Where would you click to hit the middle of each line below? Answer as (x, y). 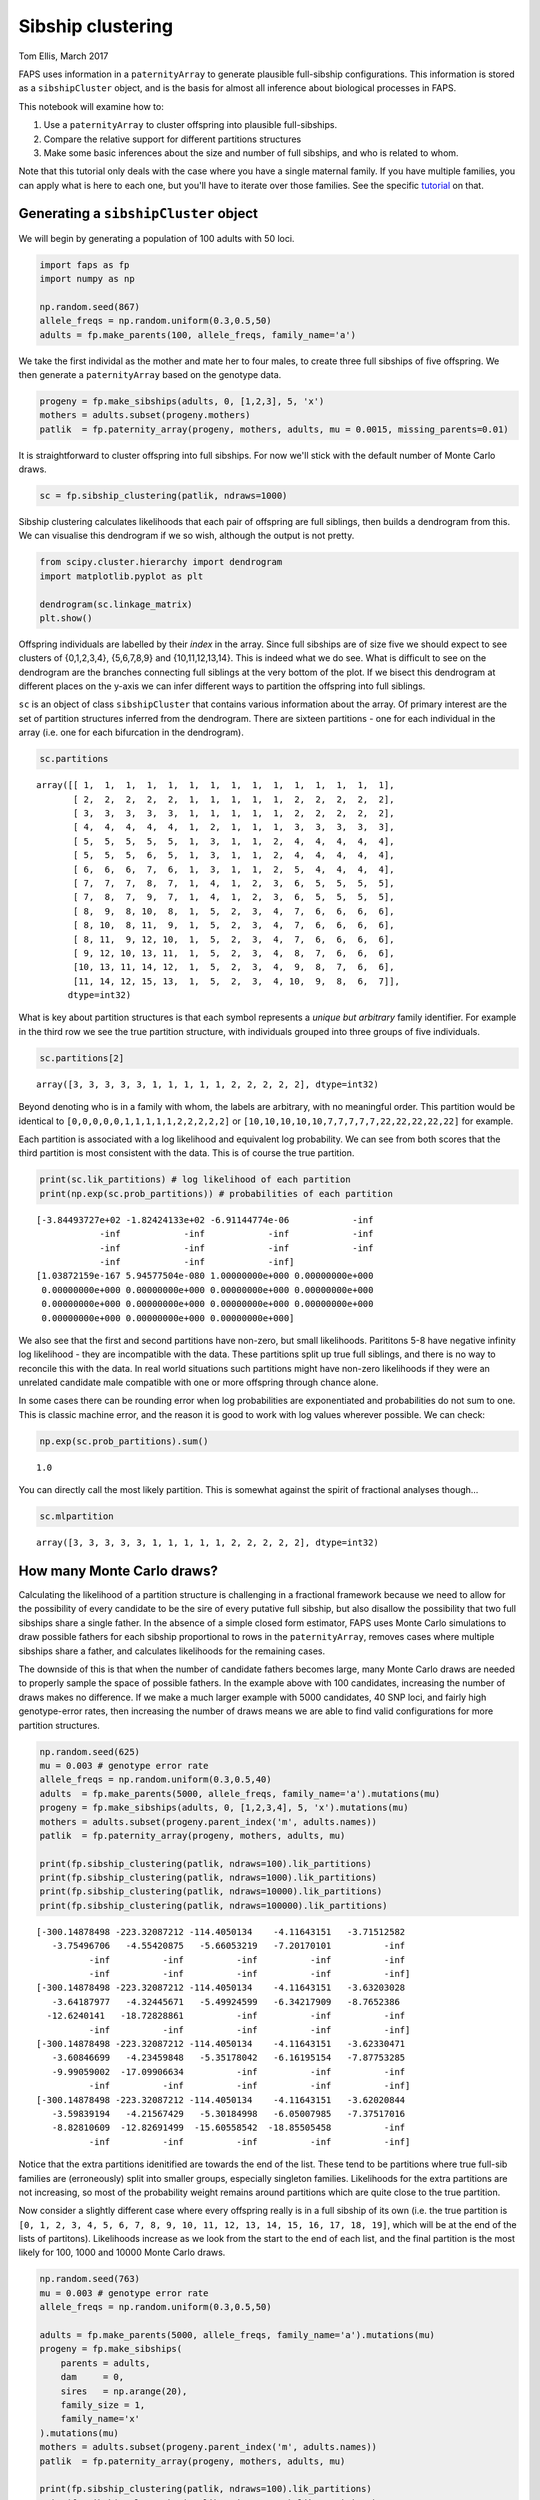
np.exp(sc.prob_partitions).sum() (124, 1441)
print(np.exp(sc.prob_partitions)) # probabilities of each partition (216, 1193)
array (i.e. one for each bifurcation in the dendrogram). (131, 732)
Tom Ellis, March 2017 (63, 56)
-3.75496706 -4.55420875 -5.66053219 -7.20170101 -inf (228, 1946)
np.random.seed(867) (89, 306)
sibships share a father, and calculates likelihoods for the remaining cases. (172, 1651)
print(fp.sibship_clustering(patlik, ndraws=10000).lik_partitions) (211, 1891)
